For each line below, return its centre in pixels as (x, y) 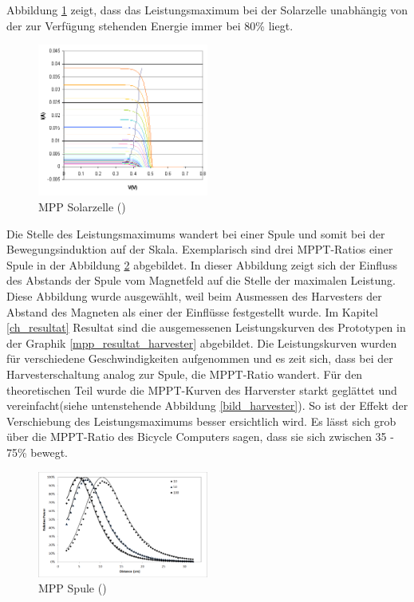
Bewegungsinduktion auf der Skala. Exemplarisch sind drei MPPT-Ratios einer (200, 249)
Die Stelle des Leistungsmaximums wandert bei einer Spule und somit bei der (196, 233)
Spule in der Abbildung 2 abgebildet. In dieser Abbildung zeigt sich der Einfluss (202, 264)
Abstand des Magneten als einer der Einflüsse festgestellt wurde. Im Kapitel (192, 311)
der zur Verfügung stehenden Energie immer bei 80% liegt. (150, 25)
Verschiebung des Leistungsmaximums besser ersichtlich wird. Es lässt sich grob (201, 421)
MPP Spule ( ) (73, 588)
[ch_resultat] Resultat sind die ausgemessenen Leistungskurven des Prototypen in (206, 327)
